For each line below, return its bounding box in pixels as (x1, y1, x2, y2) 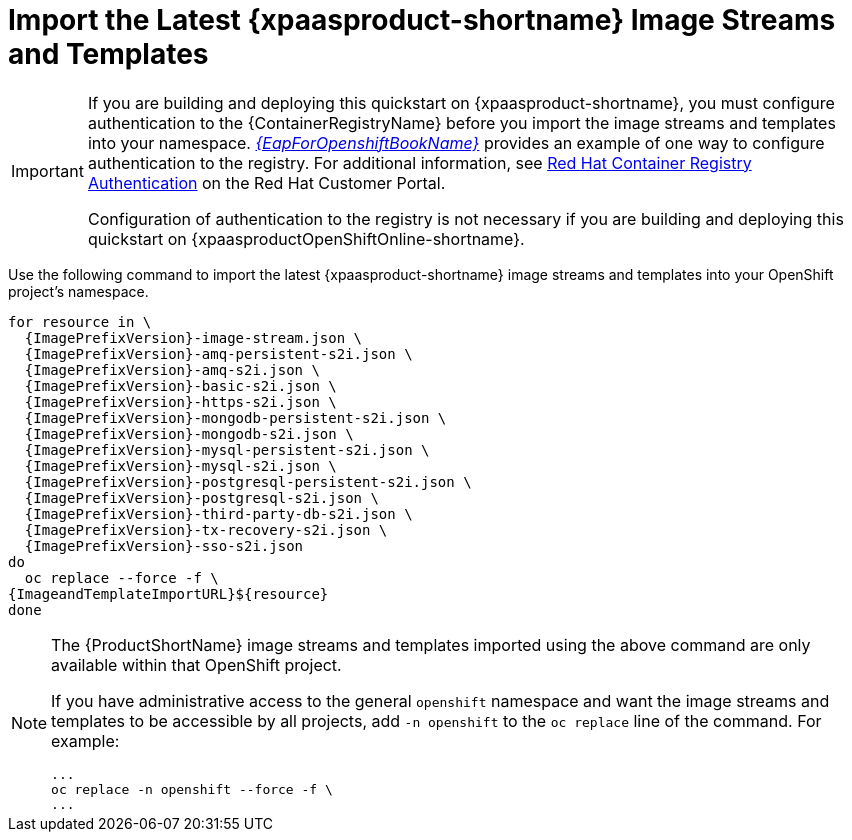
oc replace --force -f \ (24, 569, 219, 586)
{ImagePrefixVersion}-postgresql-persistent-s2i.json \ (24, 473, 472, 490)
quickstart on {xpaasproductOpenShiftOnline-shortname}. (87, 228, 525, 249)
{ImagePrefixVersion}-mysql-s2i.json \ (24, 457, 337, 474)
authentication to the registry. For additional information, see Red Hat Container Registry (87, 152, 752, 173)
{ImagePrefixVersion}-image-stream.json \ (24, 329, 363, 346)
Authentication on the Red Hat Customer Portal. (87, 172, 446, 193)
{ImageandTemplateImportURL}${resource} (8, 585, 329, 602)
